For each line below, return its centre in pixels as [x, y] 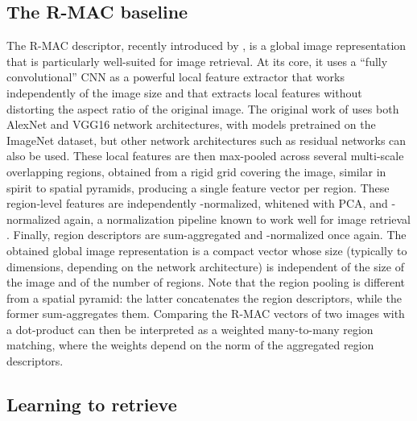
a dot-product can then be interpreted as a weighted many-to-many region [190, 329]
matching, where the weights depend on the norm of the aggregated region [190, 345]
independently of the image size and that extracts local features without [184, 92]
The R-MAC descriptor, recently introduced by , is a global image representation [206, 45]
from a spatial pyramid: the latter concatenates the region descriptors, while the [204, 297]
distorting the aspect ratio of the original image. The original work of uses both [203, 108]
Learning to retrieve [92, 404]
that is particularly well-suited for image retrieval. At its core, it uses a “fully [197, 61]
